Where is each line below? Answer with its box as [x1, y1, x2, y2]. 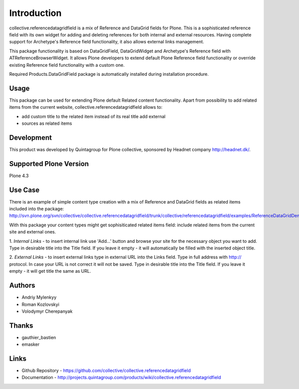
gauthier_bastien [21, 334, 56, 340]
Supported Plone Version [9, 160, 89, 168]
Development [9, 133, 52, 142]
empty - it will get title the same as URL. [9, 268, 91, 274]
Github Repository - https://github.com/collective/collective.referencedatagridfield [21, 368, 191, 374]
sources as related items [21, 120, 72, 126]
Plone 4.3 [9, 173, 29, 179]
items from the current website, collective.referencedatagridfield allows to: [9, 104, 163, 110]
